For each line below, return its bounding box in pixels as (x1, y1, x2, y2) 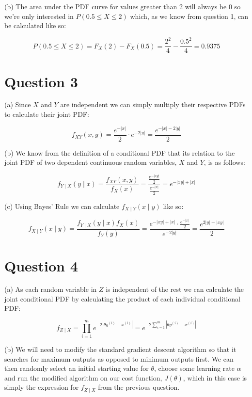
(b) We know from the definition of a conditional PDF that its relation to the (4, 147, 235, 158)
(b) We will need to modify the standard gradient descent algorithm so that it (4, 344, 236, 354)
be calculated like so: (4, 20, 66, 31)
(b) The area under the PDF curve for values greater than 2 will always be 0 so (4, 1, 241, 11)
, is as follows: (204, 157, 245, 167)
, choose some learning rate (154, 363, 235, 373)
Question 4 (4, 256, 78, 276)
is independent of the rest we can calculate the (106, 284, 244, 294)
